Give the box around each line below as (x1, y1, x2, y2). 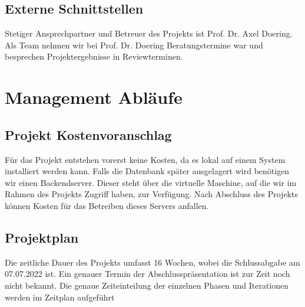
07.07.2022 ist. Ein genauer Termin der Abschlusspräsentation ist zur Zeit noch (5, 267, 290, 280)
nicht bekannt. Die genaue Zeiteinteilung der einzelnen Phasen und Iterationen (5, 279, 289, 291)
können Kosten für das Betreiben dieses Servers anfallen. (5, 199, 209, 211)
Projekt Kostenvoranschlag (5, 125, 172, 143)
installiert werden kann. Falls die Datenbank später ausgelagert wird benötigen (5, 165, 290, 177)
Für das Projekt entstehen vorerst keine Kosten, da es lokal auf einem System (5, 153, 286, 165)
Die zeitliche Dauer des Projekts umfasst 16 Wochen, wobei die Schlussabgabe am (5, 256, 300, 268)
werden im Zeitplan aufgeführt (5, 290, 115, 303)
